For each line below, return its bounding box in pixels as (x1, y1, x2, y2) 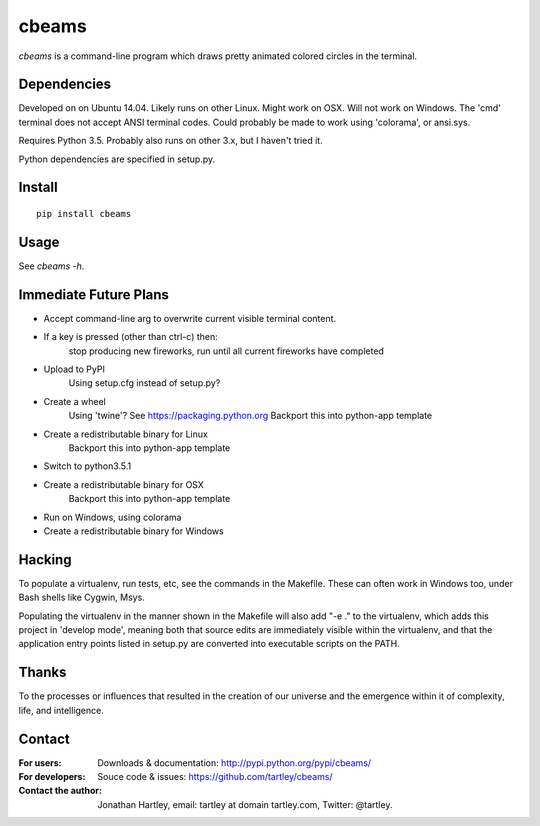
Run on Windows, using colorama (43, 511, 182, 523)
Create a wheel (43, 395, 107, 407)
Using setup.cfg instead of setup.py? (68, 377, 221, 389)
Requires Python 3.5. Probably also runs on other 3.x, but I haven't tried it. (18, 135, 324, 147)
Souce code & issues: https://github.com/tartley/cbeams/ (97, 770, 334, 782)
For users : (18, 756, 62, 769)
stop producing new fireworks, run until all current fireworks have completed (68, 345, 385, 357)
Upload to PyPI (43, 363, 105, 375)
